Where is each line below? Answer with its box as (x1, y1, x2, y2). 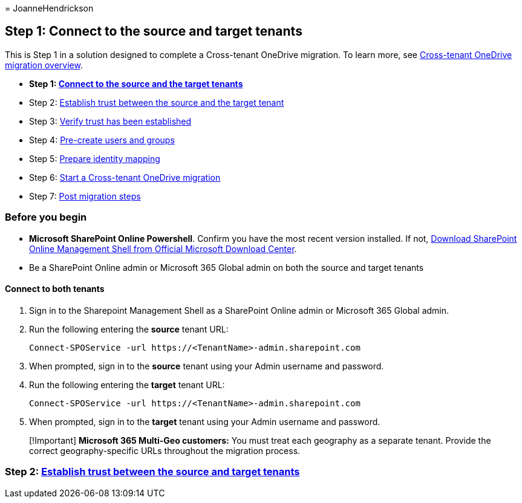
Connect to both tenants (5, 284, 105, 294)
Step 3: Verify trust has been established (29, 115, 192, 126)
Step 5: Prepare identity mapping (29, 153, 160, 164)
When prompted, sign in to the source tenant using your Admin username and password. (29, 360, 384, 371)
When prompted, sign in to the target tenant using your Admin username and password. (29, 416, 380, 427)
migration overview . (5, 59, 83, 70)
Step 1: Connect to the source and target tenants (5, 24, 302, 39)
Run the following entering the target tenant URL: (29, 379, 225, 390)
